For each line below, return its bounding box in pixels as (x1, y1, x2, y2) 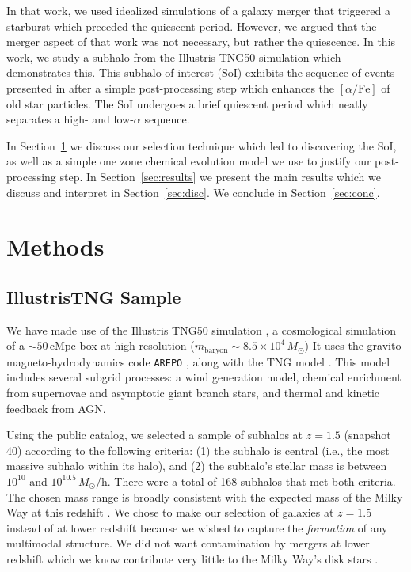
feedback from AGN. (6, 400, 106, 416)
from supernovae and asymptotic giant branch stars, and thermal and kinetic (6, 384, 380, 400)
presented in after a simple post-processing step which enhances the (6, 79, 335, 96)
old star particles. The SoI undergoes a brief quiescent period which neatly (6, 95, 368, 112)
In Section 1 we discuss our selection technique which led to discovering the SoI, (6, 137, 397, 153)
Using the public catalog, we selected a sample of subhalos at (6, 426, 303, 443)
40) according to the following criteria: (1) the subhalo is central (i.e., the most (6, 441, 390, 458)
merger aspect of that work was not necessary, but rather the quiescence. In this (6, 33, 396, 50)
